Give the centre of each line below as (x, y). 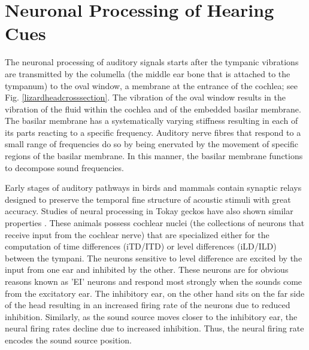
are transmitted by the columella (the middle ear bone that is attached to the (148, 73)
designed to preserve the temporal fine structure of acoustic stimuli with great (148, 199)
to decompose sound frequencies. (64, 167)
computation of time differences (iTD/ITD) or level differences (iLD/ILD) (141, 246)
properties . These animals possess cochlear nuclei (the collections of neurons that (155, 223)
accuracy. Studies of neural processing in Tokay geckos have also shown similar (149, 211)
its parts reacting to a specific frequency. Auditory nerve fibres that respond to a (153, 132)
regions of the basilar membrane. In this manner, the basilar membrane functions (154, 156)
